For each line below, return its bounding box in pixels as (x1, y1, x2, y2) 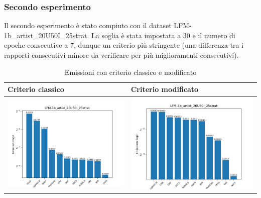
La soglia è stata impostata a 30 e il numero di (91, 30, 235, 40)
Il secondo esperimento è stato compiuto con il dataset (4, 20, 172, 31)
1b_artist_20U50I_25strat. (4, 30, 89, 40)
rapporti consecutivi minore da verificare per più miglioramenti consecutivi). (4, 50, 239, 60)
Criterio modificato (130, 84, 199, 94)
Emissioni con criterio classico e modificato (64, 66, 197, 77)
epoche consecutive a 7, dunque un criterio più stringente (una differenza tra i (4, 40, 244, 50)
